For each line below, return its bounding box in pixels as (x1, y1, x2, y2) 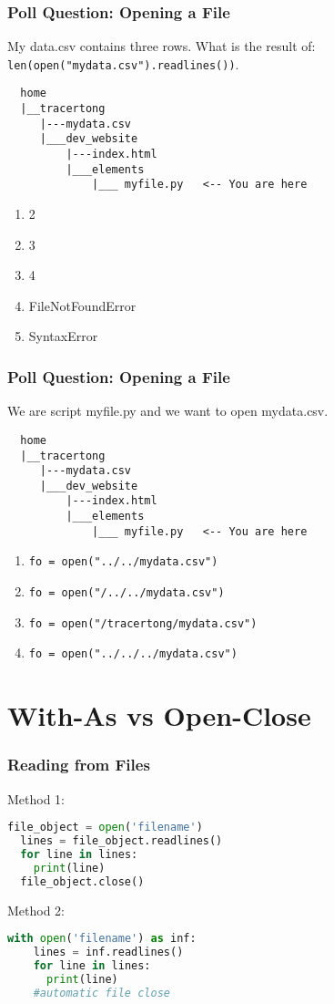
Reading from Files (7, 753, 150, 776)
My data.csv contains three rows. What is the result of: (7, 36, 316, 56)
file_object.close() (20, 875, 145, 888)
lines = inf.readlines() (33, 946, 184, 959)
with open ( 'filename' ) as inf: (7, 932, 197, 946)
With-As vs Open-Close (7, 697, 311, 734)
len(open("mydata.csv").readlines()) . (7, 54, 239, 73)
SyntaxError (28, 326, 98, 346)
